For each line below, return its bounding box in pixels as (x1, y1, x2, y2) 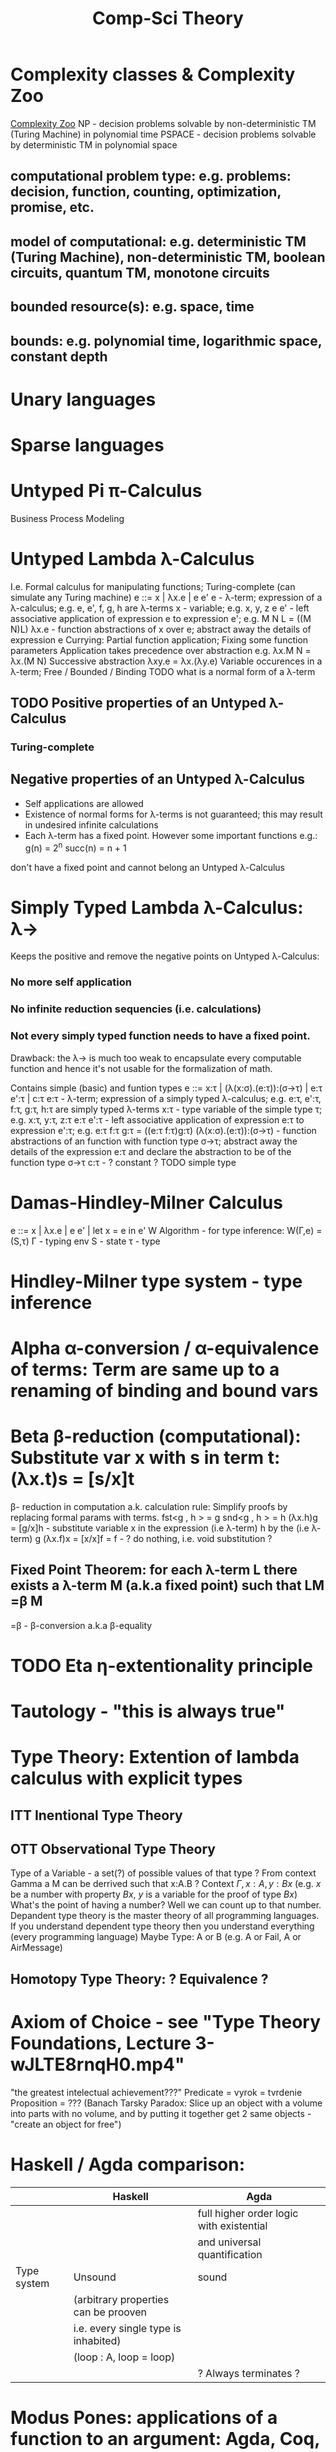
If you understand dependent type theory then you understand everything (10, 1920, 315, 1932)
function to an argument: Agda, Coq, (10, 2427, 320, 2450)
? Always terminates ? (197, 2366, 300, 2380)
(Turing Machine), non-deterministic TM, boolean (10, 248, 326, 266)
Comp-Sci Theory (92, 7, 244, 30)
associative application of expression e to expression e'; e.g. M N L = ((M (10, 612, 312, 624)
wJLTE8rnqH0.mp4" (10, 2053, 185, 2076)
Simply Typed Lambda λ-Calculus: (10, 896, 304, 919)
